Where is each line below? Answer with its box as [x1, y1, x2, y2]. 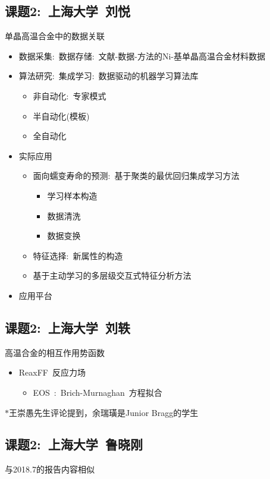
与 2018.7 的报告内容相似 [5, 463, 95, 475]
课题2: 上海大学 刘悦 [5, 2, 130, 20]
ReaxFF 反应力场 [18, 366, 86, 379]
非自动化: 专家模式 [33, 89, 106, 102]
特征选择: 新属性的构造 [33, 249, 123, 261]
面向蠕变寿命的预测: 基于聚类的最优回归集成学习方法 [33, 169, 240, 182]
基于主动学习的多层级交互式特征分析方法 [33, 269, 191, 282]
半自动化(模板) [33, 109, 90, 122]
